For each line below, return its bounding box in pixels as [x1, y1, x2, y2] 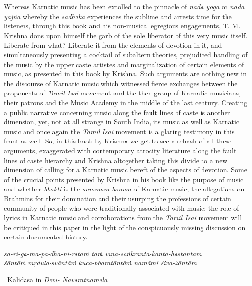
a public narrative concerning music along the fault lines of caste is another [4, 107, 230, 117]
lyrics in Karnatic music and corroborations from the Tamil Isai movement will [4, 213, 242, 223]
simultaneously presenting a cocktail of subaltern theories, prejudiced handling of [4, 49, 248, 59]
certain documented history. [4, 232, 88, 242]
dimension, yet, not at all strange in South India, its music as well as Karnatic [4, 117, 240, 127]
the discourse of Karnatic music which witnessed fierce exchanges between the [4, 78, 238, 88]
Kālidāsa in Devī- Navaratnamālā [7, 274, 108, 285]
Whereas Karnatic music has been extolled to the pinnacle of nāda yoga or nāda [4, 1, 245, 11]
